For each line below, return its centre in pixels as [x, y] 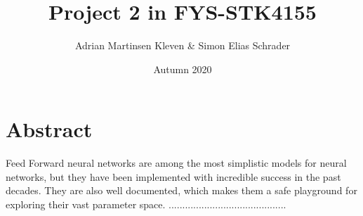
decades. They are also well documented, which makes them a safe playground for [181, 190]
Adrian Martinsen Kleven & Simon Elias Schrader [183, 45]
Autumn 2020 [183, 69]
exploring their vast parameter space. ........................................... [146, 204]
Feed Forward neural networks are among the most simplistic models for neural [176, 163]
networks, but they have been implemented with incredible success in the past [173, 176]
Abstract [49, 129]
